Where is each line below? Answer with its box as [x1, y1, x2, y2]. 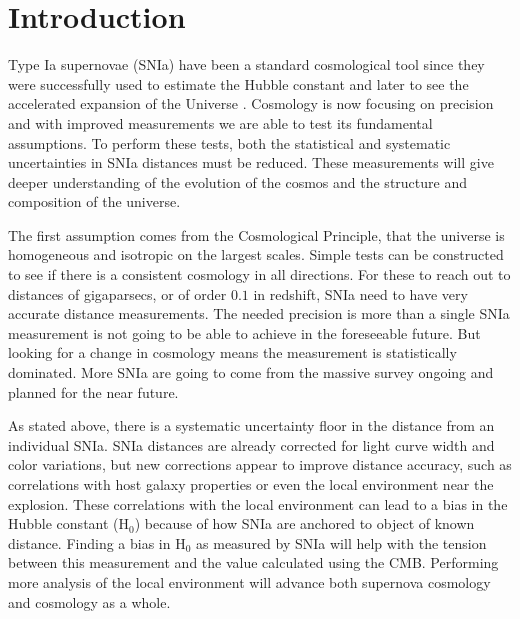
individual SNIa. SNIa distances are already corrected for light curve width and [8, 434, 495, 455]
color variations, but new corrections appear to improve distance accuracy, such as [8, 454, 512, 475]
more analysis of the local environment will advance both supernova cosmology [8, 571, 491, 592]
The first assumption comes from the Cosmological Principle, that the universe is [8, 224, 505, 245]
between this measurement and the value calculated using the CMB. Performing [8, 552, 499, 573]
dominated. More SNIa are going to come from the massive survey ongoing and [8, 362, 494, 383]
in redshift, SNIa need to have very [253, 283, 468, 304]
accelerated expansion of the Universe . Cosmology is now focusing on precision [8, 93, 494, 114]
